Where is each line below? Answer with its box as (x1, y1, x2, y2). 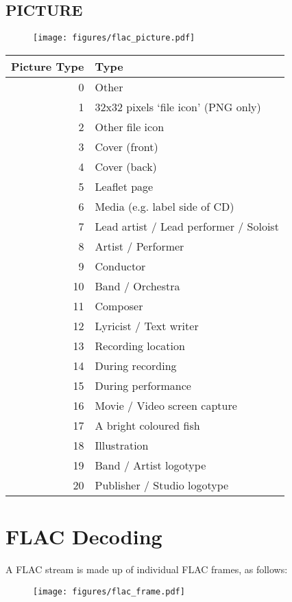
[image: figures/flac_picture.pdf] (33, 33, 195, 43)
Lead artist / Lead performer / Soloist (95, 218, 279, 234)
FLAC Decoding (5, 522, 162, 551)
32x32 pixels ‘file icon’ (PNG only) (95, 98, 261, 115)
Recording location (95, 337, 185, 354)
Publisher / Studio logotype (95, 476, 229, 493)
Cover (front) (95, 138, 158, 154)
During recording (95, 357, 177, 373)
